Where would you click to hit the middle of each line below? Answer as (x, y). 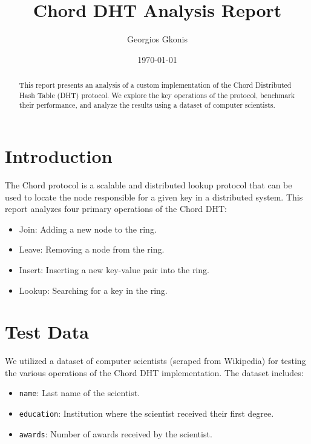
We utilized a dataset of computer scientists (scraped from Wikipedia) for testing (155, 361)
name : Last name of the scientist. (80, 393)
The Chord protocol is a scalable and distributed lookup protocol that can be (149, 185)
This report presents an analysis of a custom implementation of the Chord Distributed (155, 85)
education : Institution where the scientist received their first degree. (146, 413)
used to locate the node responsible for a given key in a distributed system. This (154, 197)
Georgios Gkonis (157, 39)
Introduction (59, 156)
